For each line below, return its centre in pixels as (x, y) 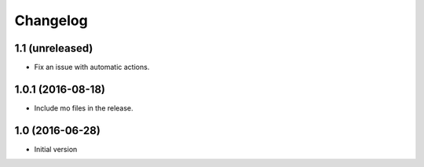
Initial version (56, 149)
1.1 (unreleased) (54, 48)
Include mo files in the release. (84, 108)
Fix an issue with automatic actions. (92, 67)
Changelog (51, 20)
